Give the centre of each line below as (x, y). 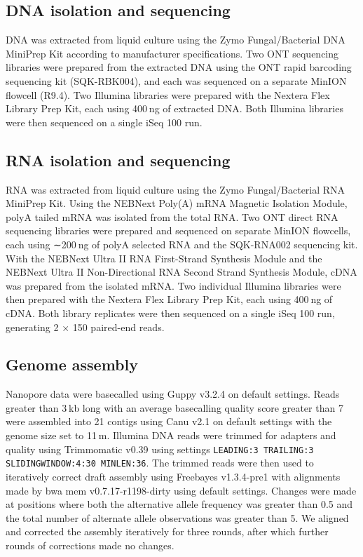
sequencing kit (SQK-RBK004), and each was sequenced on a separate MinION (176, 80)
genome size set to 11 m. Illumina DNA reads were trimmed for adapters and (171, 435)
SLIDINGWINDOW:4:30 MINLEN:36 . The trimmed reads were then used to (160, 463)
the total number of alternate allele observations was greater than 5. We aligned (177, 517)
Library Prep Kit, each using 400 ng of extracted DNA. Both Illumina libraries (174, 108)
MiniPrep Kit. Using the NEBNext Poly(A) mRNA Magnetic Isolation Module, (177, 203)
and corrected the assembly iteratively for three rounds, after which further (167, 531)
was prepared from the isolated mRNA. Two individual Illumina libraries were (173, 285)
